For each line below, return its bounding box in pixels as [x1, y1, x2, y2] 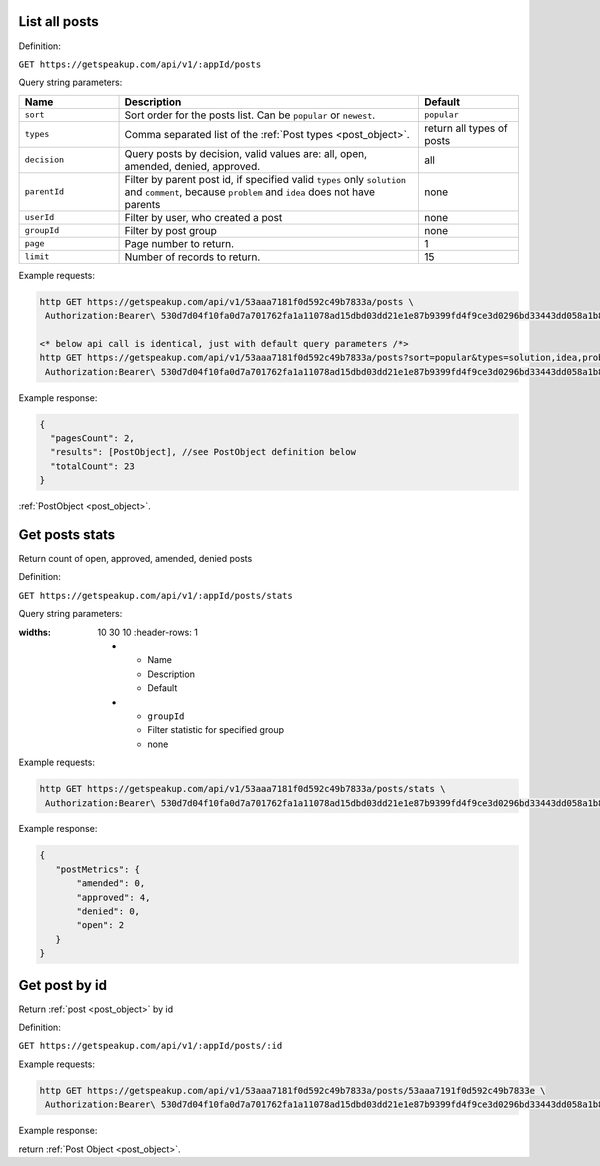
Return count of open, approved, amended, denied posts [18, 553, 253, 565]
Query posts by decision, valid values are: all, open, [124, 146, 368, 160]
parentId [24, 186, 65, 197]
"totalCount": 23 [50, 460, 135, 472]
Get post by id [18, 976, 107, 994]
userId [24, 212, 55, 223]
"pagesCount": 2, [50, 432, 135, 444]
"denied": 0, [76, 906, 140, 917]
